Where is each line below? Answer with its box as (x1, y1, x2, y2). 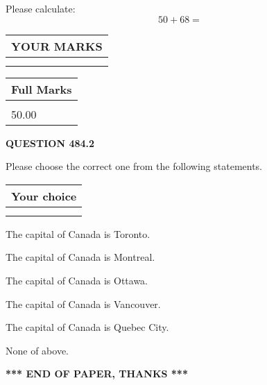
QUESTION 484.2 (6, 135, 95, 150)
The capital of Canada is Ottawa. (6, 273, 148, 287)
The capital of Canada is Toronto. (6, 226, 150, 241)
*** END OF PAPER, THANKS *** (6, 366, 188, 381)
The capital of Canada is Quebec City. (6, 320, 169, 334)
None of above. (6, 343, 69, 357)
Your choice (11, 187, 77, 204)
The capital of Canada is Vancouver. (6, 296, 161, 311)
